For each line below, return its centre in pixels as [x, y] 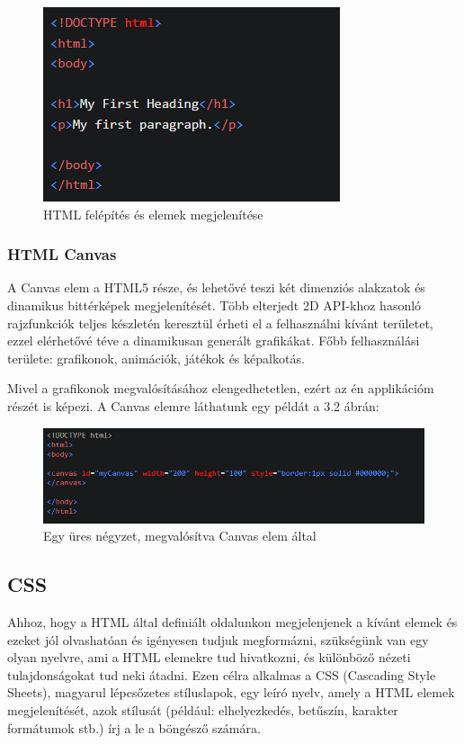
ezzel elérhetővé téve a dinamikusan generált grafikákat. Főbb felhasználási [214, 341]
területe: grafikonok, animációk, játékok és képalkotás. [156, 358]
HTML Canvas [62, 254]
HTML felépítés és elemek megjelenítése [153, 214]
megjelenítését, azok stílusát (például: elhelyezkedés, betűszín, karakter [203, 709]
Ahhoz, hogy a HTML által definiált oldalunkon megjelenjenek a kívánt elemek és [232, 621]
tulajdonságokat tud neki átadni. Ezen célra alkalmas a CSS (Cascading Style [222, 674]
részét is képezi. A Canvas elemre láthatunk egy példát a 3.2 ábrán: [193, 405]
